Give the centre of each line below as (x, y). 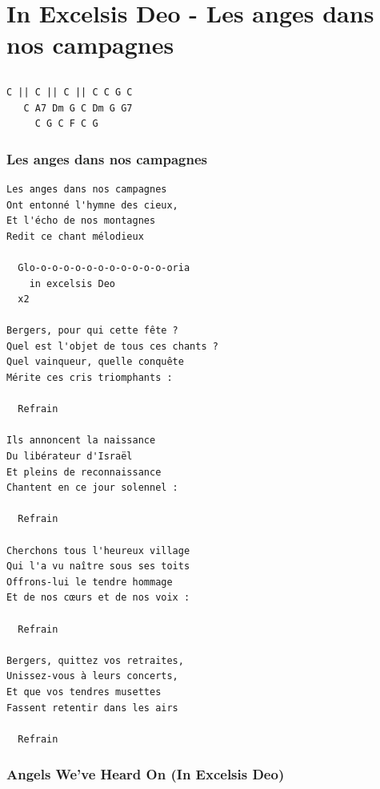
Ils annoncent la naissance (81, 441)
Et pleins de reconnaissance (84, 472)
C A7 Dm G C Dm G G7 (78, 108)
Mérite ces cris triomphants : (90, 378)
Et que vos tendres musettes (84, 692)
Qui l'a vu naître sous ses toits (98, 566)
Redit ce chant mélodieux (75, 236)
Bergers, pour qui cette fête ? (92, 331)
